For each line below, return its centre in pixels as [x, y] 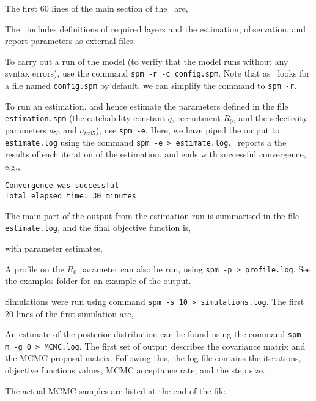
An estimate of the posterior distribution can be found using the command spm [153, 334]
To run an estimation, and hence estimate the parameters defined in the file [147, 106]
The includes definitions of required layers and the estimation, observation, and [156, 28]
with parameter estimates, [54, 248]
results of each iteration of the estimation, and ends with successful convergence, [156, 154]
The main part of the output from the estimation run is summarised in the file [152, 215]
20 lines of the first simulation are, [69, 313]
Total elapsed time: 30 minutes [71, 196]
